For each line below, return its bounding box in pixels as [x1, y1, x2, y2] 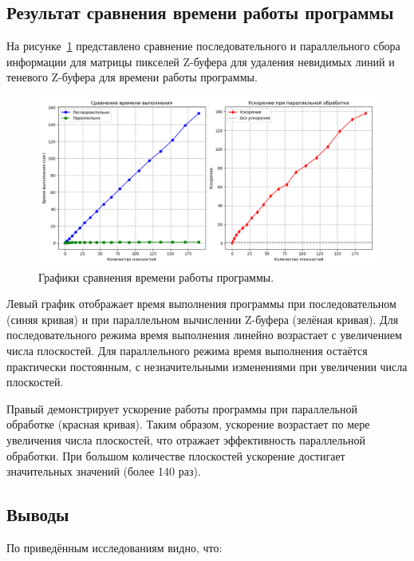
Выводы [6, 502, 69, 527]
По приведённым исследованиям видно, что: [6, 539, 223, 555]
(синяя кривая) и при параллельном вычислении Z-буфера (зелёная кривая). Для [6, 310, 399, 327]
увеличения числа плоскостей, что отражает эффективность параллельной [6, 431, 365, 448]
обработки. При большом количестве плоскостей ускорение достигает [6, 447, 345, 464]
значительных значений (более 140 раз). [6, 463, 201, 480]
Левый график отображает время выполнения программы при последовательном [6, 295, 396, 312]
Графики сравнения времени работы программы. [38, 268, 274, 285]
